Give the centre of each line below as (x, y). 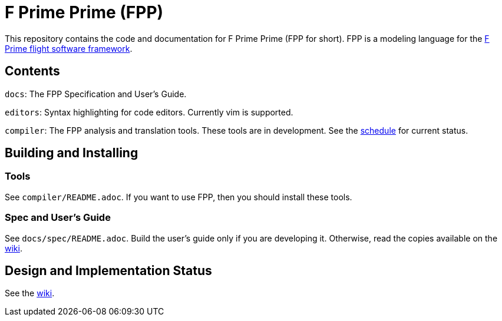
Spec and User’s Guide (58, 218)
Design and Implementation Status (108, 270)
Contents (32, 71)
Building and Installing (72, 153)
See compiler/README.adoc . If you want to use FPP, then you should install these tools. (179, 197)
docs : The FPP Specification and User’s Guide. (96, 94)
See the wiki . (30, 293)
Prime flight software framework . (69, 48)
